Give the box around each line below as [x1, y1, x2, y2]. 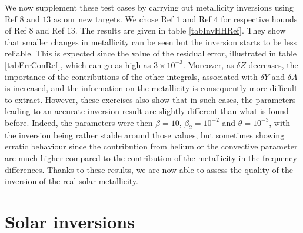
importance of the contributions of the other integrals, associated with [5, 70, 258, 82]
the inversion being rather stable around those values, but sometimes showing [5, 128, 285, 141]
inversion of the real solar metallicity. [5, 175, 138, 187]
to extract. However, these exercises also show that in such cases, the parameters [5, 93, 296, 105]
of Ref [5, 24, 26, 36]
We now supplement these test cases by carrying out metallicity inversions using [5, 1, 294, 13]
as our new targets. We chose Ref [54, 12, 174, 25]
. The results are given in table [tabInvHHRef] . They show [75, 24, 286, 36]
